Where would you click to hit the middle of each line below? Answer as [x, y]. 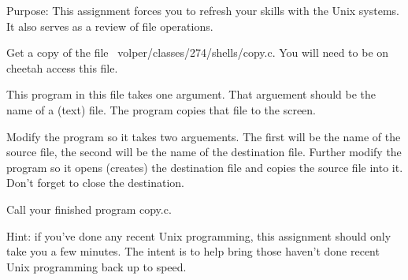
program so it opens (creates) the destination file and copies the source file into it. [205, 167]
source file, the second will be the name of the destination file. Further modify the [204, 152]
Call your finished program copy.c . [89, 209]
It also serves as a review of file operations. [110, 26]
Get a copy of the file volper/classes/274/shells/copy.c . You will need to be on [198, 52]
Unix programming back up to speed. [96, 266]
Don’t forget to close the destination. [95, 183]
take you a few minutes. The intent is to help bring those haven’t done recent [193, 251]
